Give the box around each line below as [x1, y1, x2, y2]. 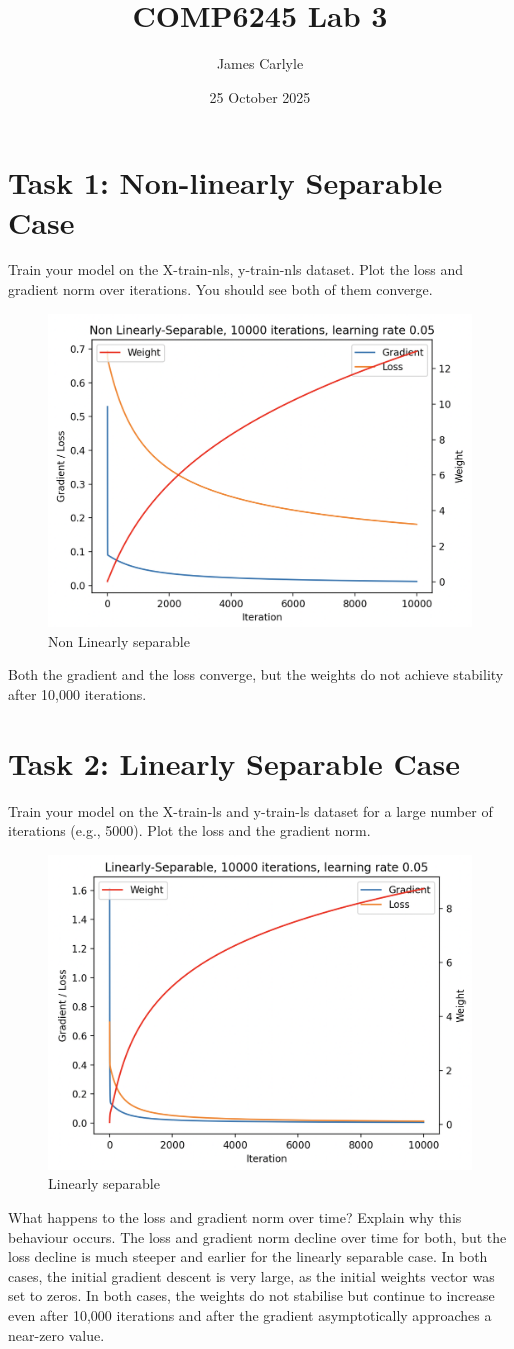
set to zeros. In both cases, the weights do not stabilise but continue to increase [8, 1285, 495, 1306]
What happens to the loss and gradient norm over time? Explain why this [8, 1207, 462, 1228]
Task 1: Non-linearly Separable [8, 162, 443, 203]
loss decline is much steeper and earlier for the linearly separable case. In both [8, 1246, 488, 1267]
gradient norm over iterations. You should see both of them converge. [8, 279, 433, 300]
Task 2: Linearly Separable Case [8, 742, 460, 783]
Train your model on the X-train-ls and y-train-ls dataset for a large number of [8, 800, 493, 821]
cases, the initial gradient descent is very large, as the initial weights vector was [8, 1265, 495, 1286]
